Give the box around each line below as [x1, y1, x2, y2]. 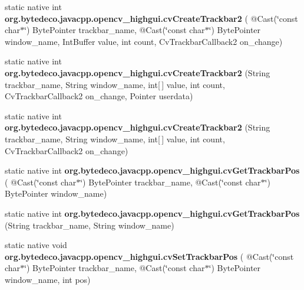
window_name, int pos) [5, 273, 91, 285]
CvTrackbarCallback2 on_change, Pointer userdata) [5, 90, 193, 102]
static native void [5, 239, 67, 251]
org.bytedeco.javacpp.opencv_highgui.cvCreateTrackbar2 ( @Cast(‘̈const [5, 12, 298, 24]
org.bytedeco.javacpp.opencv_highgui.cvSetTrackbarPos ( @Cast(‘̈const [5, 250, 294, 262]
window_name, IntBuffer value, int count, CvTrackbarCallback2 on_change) [5, 35, 283, 47]
